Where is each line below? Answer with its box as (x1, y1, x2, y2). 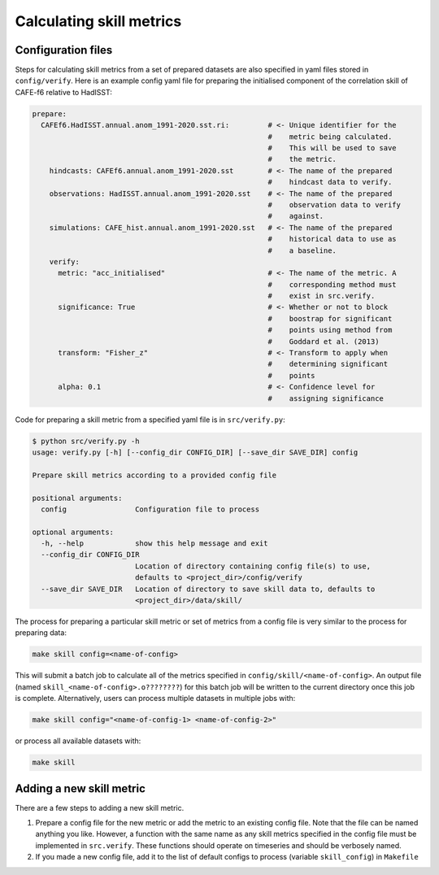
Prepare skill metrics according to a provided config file (32, 470, 277, 480)
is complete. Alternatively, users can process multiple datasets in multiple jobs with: (15, 694, 296, 703)
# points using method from (267, 325, 393, 335)
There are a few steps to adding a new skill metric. (15, 803, 185, 812)
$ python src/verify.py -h (32, 436, 140, 446)
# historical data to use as (267, 234, 398, 244)
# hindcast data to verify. (267, 177, 393, 187)
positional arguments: (32, 493, 123, 503)
